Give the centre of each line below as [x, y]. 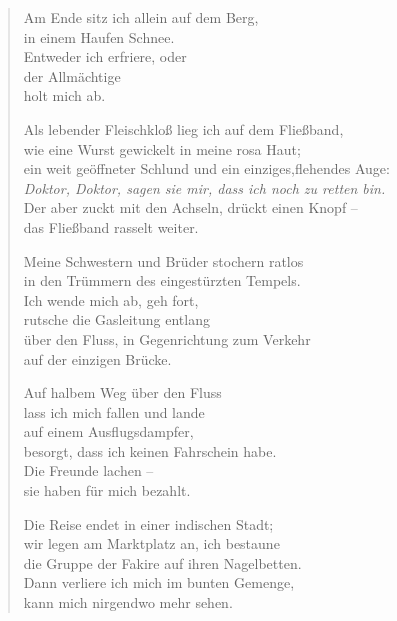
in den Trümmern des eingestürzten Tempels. [162, 280]
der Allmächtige [72, 75]
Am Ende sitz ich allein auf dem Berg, [141, 17]
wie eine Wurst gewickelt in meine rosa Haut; [162, 148]
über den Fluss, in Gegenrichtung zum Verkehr [167, 338]
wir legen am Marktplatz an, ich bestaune [151, 543]
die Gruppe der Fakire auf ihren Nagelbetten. [162, 562]
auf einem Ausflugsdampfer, [108, 431]
